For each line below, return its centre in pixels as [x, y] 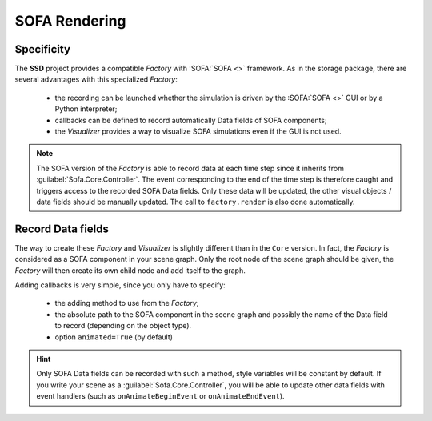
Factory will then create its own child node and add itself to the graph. [130, 270]
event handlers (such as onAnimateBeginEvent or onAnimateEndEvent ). [160, 396]
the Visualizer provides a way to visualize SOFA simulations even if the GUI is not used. [198, 131]
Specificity [43, 49]
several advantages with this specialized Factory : [96, 79]
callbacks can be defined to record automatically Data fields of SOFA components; [191, 120]
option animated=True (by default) [114, 337]
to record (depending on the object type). [123, 326]
